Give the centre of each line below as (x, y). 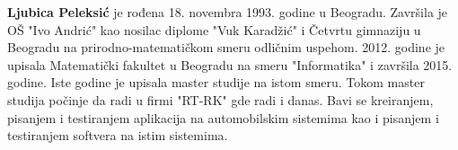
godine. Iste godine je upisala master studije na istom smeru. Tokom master (216, 82)
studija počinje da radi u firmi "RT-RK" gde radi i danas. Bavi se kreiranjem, (220, 99)
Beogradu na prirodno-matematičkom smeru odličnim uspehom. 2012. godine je (226, 47)
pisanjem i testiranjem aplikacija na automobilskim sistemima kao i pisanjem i (223, 117)
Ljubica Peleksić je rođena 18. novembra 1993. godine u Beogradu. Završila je (228, 12)
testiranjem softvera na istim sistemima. (118, 135)
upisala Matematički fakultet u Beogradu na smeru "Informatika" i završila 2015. (230, 64)
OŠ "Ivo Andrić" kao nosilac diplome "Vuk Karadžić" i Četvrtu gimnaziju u (214, 29)
